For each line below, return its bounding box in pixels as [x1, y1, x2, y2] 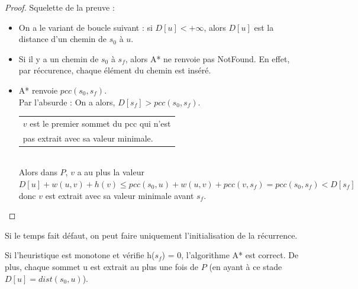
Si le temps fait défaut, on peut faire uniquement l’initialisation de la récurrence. [5, 229, 298, 241]
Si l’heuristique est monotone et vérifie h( [5, 249, 155, 261]
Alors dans [18, 166, 57, 178]
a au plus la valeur [77, 166, 144, 178]
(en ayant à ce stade [209, 261, 282, 272]
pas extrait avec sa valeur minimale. [22, 131, 153, 144]
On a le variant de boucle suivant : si [18, 21, 153, 33]
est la [254, 21, 274, 33]
